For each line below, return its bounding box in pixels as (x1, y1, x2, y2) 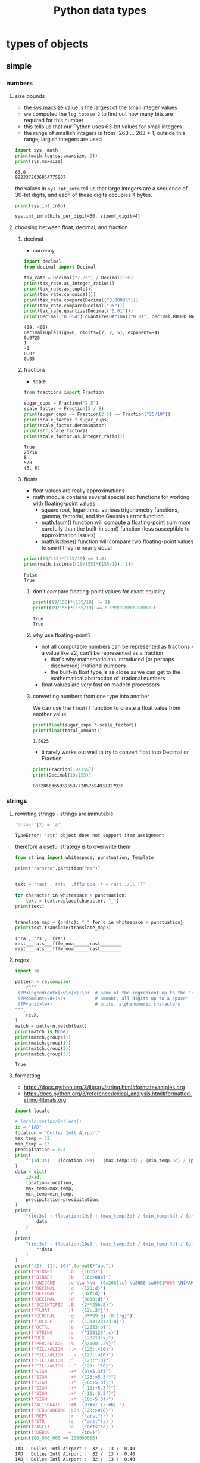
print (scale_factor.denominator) (23, 422, 107, 429)
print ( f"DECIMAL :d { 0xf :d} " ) (14, 1290, 106, 1297)
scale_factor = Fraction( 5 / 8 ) (23, 405, 104, 412)
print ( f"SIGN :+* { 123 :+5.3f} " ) (14, 1374, 117, 1380)
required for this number (23, 116, 84, 124)
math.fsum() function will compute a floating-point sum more (41, 519, 191, 526)
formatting (14, 1072, 40, 1079)
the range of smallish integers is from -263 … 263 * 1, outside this (23, 129, 186, 136)
